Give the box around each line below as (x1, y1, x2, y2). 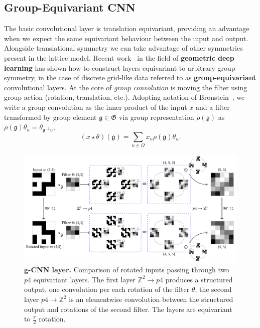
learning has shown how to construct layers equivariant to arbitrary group (4, 62, 235, 73)
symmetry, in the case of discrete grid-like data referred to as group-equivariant (4, 72, 256, 83)
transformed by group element (4, 111, 97, 122)
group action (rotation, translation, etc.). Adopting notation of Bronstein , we (4, 92, 245, 102)
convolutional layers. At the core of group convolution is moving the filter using (4, 82, 247, 92)
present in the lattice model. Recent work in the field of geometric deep (4, 52, 234, 63)
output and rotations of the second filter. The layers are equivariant (24, 303, 232, 314)
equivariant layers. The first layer (33, 274, 136, 284)
